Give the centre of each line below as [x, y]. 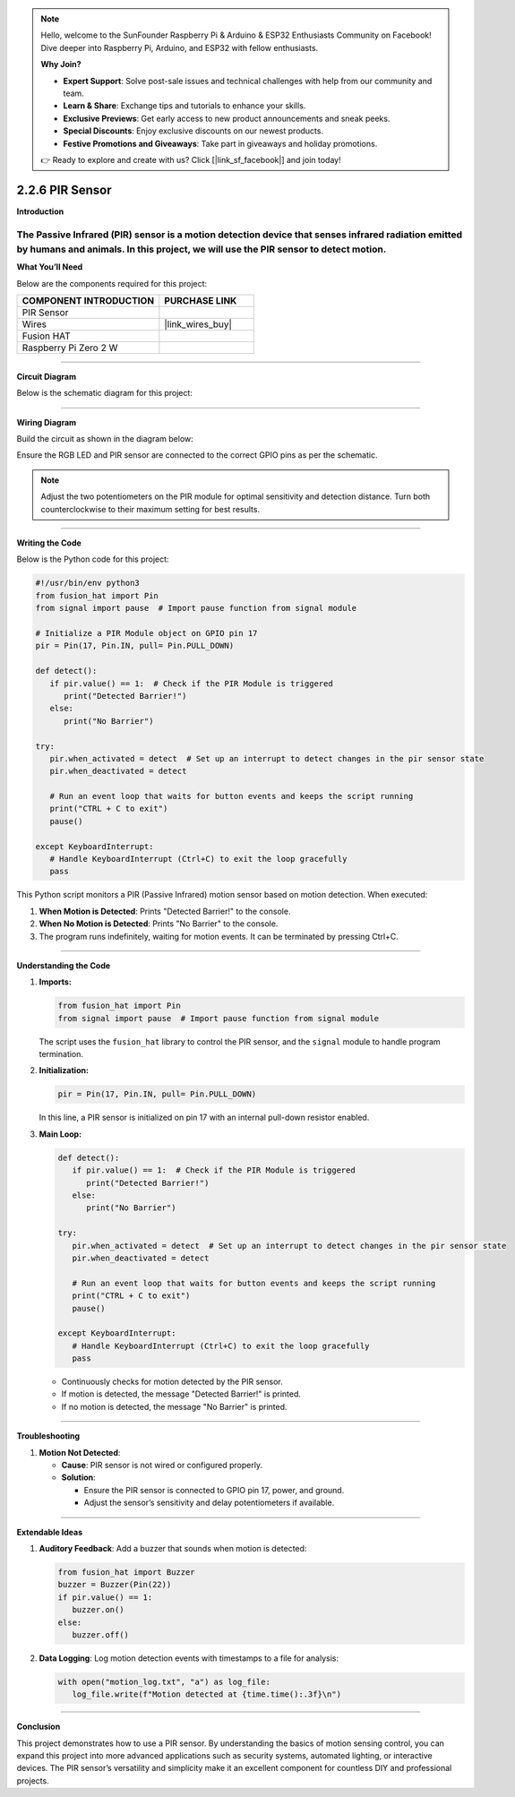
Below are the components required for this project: [112, 283]
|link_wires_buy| [198, 324]
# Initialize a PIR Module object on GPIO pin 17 [146, 633]
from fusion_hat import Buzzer [127, 1572]
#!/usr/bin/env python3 [88, 583]
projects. [33, 1780]
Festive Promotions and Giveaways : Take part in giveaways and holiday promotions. [220, 143]
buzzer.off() [101, 1634]
